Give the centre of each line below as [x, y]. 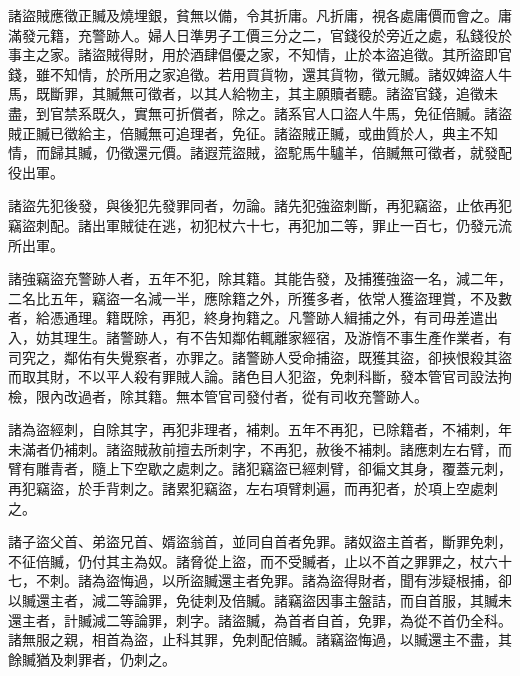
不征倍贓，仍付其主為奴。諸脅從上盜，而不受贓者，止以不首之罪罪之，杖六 [253, 560]
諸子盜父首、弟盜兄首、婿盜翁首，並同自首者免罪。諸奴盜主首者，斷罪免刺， [260, 541]
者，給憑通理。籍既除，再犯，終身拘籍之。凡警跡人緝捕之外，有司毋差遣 [246, 317]
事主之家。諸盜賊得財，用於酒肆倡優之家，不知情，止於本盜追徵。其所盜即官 [260, 54]
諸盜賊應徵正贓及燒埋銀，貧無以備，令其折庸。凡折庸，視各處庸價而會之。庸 [260, 15]
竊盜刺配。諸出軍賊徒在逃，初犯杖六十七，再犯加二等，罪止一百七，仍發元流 [260, 224]
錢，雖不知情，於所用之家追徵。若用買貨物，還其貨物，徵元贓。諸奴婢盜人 [253, 73]
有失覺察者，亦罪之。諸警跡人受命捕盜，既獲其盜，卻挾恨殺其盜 [301, 356]
